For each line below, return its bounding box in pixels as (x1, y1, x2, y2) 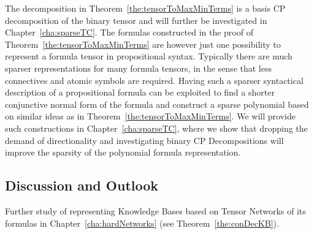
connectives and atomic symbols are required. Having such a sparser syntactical (5, 74, 304, 86)
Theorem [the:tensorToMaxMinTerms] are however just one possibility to (5, 37, 281, 50)
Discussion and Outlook (5, 176, 159, 195)
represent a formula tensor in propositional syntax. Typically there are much (5, 50, 293, 62)
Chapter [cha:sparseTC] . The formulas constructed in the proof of (5, 26, 253, 39)
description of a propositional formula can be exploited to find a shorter (5, 86, 275, 99)
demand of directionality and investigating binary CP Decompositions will (5, 134, 284, 146)
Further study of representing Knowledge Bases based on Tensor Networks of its (5, 204, 306, 217)
